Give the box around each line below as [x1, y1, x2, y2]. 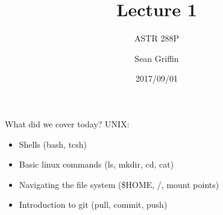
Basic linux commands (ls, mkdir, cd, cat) [19, 158, 174, 171]
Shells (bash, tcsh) [19, 138, 87, 150]
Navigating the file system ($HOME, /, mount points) [19, 178, 219, 190]
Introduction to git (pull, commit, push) [19, 198, 168, 211]
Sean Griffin [134, 52, 179, 64]
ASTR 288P [134, 32, 179, 44]
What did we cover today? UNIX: [5, 117, 130, 130]
